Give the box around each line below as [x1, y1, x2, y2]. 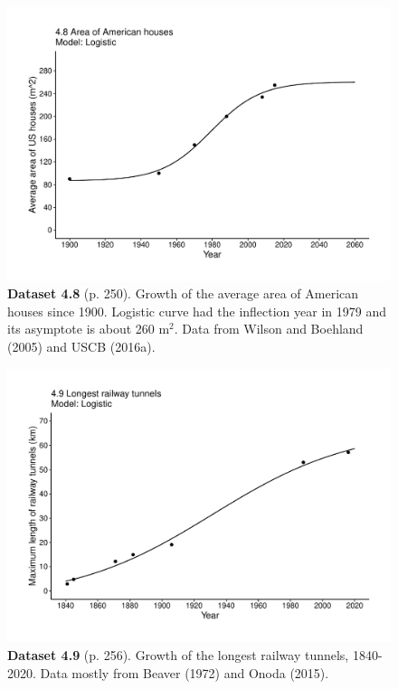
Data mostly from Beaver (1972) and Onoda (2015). [40, 663, 329, 682]
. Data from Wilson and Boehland [174, 319, 364, 338]
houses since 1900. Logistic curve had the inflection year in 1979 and [7, 301, 387, 320]
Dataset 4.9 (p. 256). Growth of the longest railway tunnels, [7, 645, 349, 664]
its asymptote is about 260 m [7, 319, 170, 338]
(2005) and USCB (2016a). [7, 337, 156, 356]
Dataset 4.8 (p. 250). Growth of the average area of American [7, 284, 359, 303]
